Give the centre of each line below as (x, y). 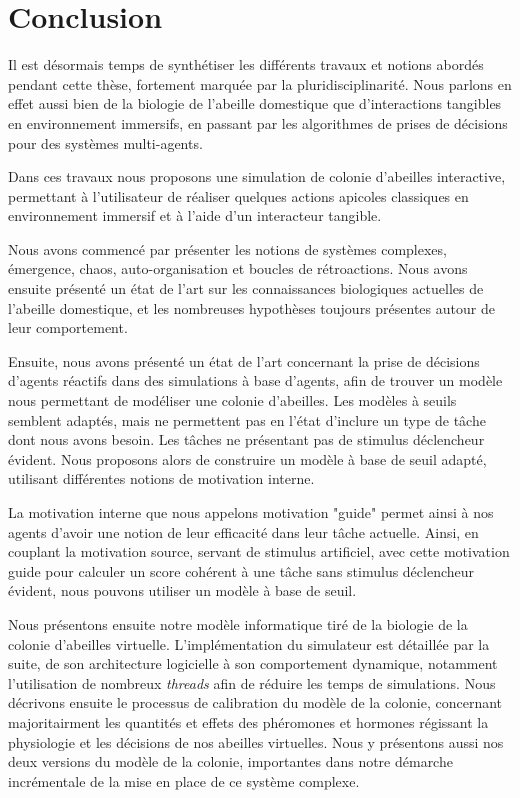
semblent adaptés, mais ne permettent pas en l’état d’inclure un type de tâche (247, 419)
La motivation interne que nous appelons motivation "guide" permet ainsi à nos (251, 512)
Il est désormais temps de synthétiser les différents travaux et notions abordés (246, 64)
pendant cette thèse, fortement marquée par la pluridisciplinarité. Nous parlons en (260, 83)
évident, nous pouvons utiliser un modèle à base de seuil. (182, 590)
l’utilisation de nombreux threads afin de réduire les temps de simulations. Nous (252, 682)
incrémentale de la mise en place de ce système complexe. (184, 780)
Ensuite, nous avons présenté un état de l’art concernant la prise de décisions (244, 360)
